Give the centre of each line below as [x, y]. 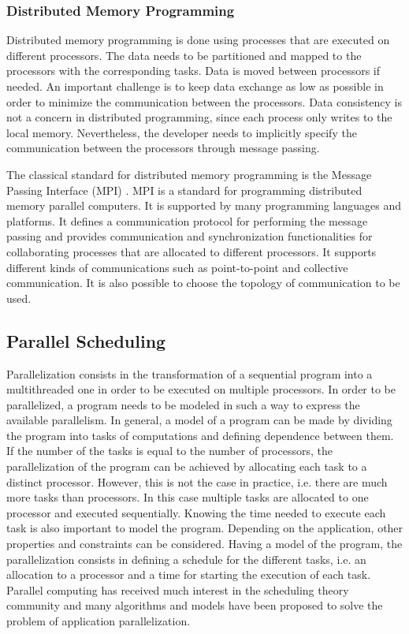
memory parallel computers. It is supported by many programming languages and [204, 205]
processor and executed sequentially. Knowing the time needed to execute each [196, 512]
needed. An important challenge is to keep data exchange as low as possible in [195, 86]
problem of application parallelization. [99, 621]
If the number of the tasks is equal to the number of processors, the [169, 451]
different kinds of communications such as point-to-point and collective [177, 267]
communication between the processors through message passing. [163, 148]
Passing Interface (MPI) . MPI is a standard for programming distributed [184, 190]
